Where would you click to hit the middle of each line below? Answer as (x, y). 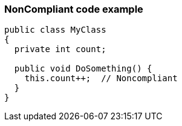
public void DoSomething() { (83, 69)
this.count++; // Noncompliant (101, 78)
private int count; (60, 49)
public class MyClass (55, 30)
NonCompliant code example (74, 9)
